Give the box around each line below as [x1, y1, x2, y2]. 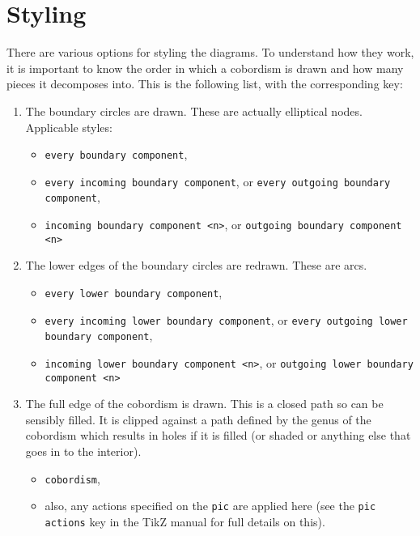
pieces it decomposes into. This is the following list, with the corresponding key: [6, 75, 403, 92]
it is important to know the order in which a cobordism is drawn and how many [6, 59, 404, 76]
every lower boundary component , [45, 283, 223, 300]
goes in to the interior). [25, 443, 142, 460]
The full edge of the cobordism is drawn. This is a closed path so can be [25, 395, 384, 412]
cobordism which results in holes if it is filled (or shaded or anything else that [25, 427, 411, 444]
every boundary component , [45, 146, 188, 163]
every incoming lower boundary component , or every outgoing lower [45, 311, 408, 328]
